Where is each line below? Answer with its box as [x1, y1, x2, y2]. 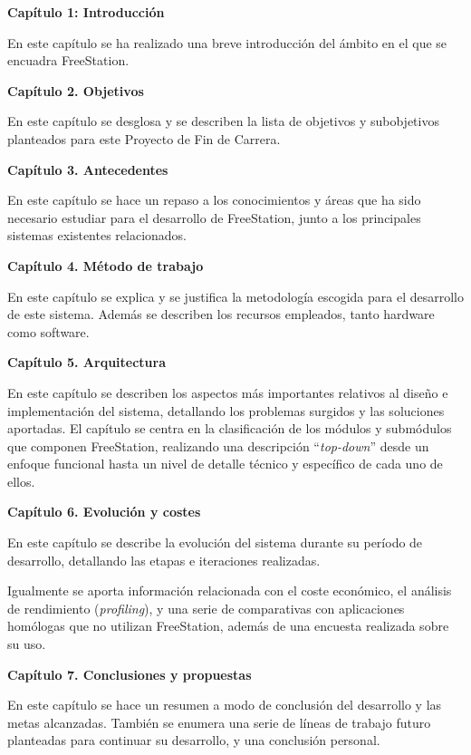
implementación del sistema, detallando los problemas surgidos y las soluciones [7, 401, 445, 420]
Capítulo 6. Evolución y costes [7, 502, 201, 521]
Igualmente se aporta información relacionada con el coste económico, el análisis [7, 581, 452, 600]
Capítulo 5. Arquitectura [7, 353, 166, 372]
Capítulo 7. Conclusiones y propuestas [7, 664, 252, 683]
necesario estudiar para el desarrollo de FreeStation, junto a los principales [7, 208, 421, 227]
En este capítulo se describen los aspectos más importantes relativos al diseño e [7, 382, 448, 402]
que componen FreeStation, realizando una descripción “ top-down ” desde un [7, 436, 429, 455]
